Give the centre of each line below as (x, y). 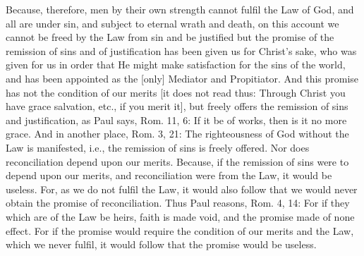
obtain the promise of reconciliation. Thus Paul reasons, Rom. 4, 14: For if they (178, 203)
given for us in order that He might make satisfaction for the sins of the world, (176, 65)
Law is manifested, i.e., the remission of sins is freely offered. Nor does (158, 147)
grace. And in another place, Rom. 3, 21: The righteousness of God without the (177, 134)
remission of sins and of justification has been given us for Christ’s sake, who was (181, 50)
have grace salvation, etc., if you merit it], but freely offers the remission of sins (177, 106)
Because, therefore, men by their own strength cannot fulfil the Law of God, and (180, 9)
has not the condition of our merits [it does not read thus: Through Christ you (176, 92)
